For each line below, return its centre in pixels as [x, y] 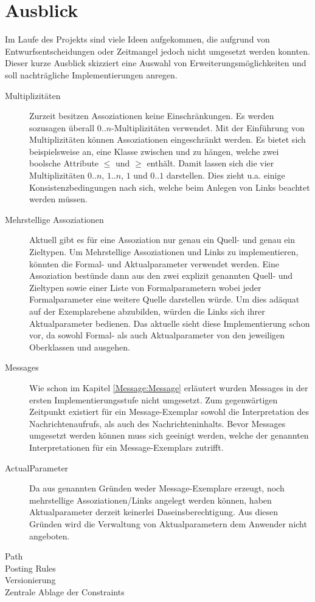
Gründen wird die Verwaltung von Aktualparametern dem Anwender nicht [168, 523]
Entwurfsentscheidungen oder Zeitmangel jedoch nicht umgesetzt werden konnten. [157, 51]
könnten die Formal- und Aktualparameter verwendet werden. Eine [154, 263]
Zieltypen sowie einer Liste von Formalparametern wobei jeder [145, 287]
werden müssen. [58, 199]
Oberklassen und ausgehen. [80, 347]
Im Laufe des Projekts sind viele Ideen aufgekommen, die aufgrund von [137, 39]
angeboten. [50, 535]
